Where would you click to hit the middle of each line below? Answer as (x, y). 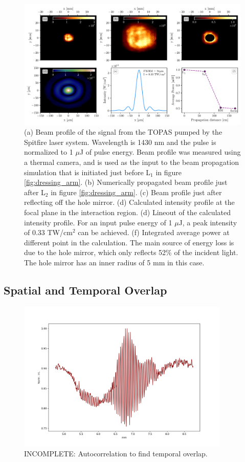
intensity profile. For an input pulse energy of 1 (98, 222)
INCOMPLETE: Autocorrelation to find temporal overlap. (116, 454)
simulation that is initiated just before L (87, 172)
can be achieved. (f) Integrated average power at (154, 232)
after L (35, 192)
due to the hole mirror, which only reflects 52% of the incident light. (131, 252)
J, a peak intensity (208, 222)
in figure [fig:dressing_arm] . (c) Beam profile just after (136, 192)
